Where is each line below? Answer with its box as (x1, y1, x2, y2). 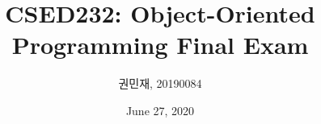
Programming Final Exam (11, 28, 309, 61)
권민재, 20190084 (118, 75, 202, 92)
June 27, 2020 (125, 101, 195, 118)
